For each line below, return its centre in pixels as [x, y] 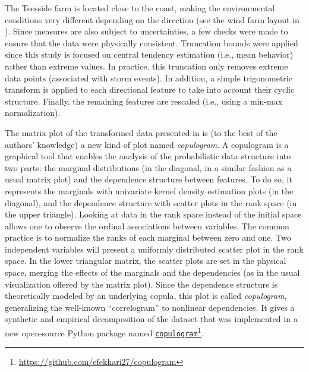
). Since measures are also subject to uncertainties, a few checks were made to [146, 31]
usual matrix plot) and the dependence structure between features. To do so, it [149, 179]
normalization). [33, 113]
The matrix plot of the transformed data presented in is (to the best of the [141, 132]
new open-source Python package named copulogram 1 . [104, 332]
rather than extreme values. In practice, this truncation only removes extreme [146, 66]
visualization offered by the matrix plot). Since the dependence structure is [141, 284]
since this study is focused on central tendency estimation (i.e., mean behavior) [149, 54]
